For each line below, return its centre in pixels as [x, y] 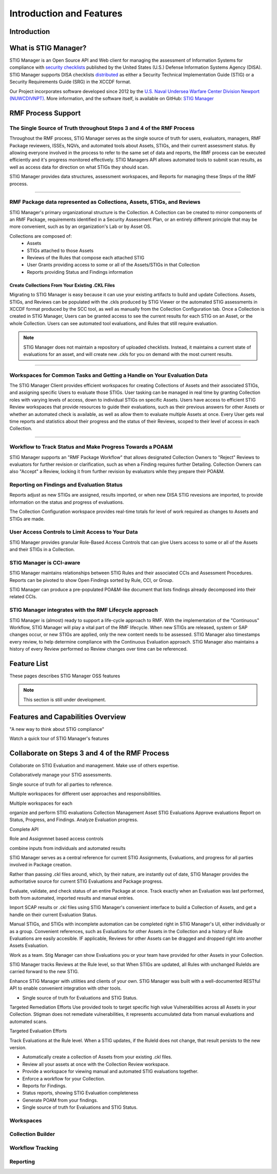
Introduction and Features [66, 13]
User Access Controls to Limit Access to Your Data [74, 532]
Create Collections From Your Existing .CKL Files [62, 285]
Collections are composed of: [41, 236]
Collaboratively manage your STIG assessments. [61, 775]
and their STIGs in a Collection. [42, 550]
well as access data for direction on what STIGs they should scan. [79, 167]
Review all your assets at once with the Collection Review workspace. [96, 1064]
